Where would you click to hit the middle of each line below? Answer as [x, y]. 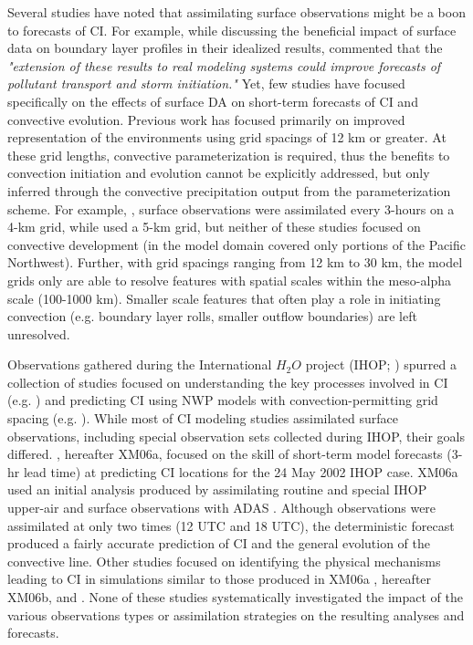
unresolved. [39, 333]
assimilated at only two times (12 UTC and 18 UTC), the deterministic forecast [231, 525]
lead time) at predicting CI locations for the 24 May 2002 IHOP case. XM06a [241, 471]
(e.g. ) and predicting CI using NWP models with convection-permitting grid [223, 400]
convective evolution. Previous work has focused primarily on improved [206, 119]
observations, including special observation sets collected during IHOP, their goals [236, 436]
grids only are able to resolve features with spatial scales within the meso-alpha [229, 280]
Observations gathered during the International [140, 364]
